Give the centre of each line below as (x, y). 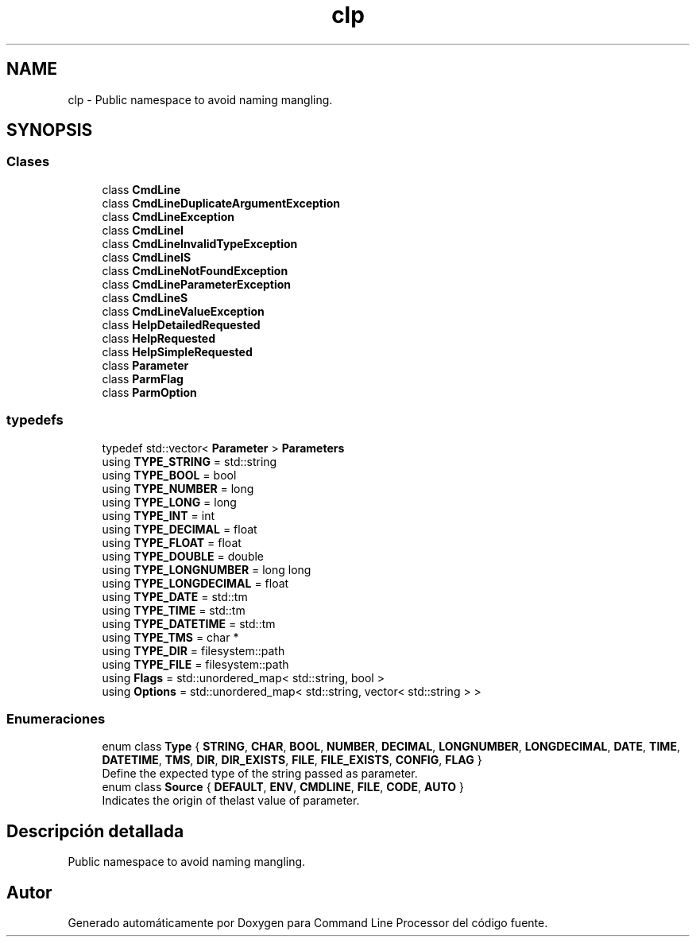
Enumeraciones (56, 718)
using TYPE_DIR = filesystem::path (193, 650)
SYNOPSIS (50, 130)
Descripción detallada (95, 831)
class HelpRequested (159, 338)
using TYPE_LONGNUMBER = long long (207, 569)
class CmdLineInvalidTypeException (200, 243)
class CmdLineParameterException (197, 284)
